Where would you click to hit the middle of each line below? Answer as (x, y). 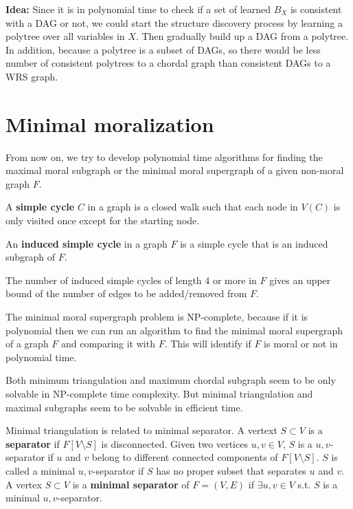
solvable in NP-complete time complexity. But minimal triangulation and (159, 393)
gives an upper (300, 280)
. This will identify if (208, 344)
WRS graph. (32, 76)
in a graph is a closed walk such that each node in (193, 207)
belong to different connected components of (185, 457)
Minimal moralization (110, 123)
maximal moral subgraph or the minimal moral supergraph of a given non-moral (175, 170)
